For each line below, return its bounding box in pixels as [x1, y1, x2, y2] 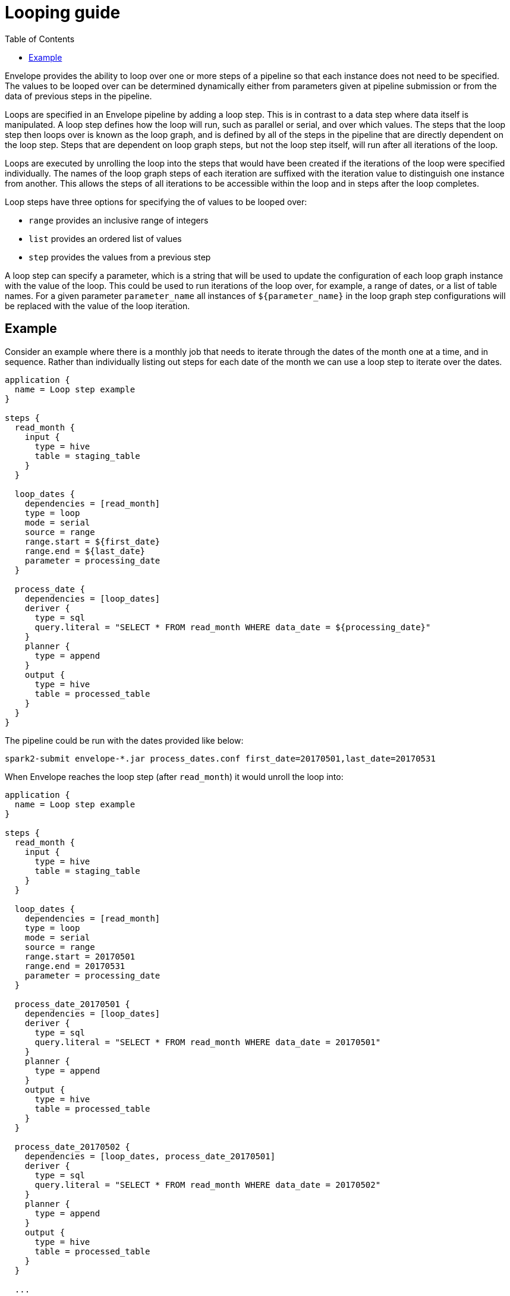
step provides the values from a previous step [29, 251, 211, 262]
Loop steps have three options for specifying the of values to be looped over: [5, 196, 307, 207]
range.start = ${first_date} [24, 536, 160, 546]
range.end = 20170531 [24, 961, 125, 971]
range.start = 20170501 [24, 951, 136, 961]
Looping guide [5, 2, 121, 23]
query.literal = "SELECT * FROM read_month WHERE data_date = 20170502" [34, 1179, 381, 1190]
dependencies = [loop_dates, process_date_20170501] [24, 1151, 276, 1161]
